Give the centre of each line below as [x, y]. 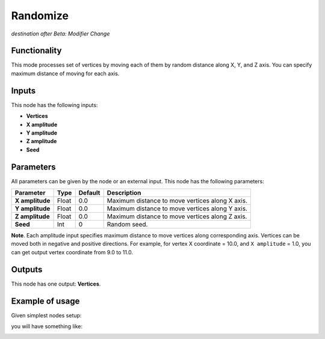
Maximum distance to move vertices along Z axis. [177, 216]
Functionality [36, 51]
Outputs [27, 270]
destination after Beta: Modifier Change [60, 34]
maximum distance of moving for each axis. [65, 73]
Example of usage [45, 301]
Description [124, 193]
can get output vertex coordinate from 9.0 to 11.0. [72, 252]
